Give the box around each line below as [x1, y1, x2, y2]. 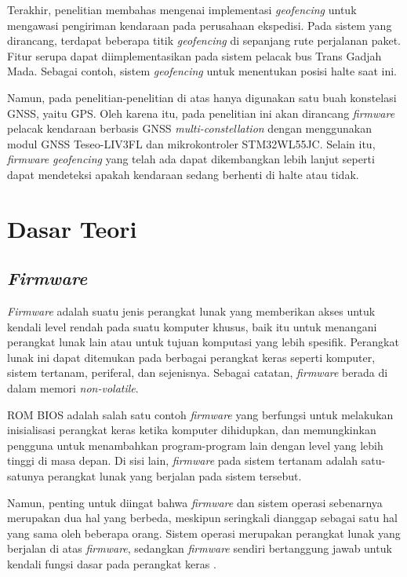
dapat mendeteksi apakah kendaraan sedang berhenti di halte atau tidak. [7, 166, 359, 182]
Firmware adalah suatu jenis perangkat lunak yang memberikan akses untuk [7, 303, 376, 320]
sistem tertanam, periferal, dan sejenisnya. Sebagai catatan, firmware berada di [7, 364, 388, 381]
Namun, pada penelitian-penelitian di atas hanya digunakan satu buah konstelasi [7, 89, 397, 105]
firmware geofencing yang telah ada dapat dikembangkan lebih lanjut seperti [7, 151, 375, 167]
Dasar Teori [7, 212, 137, 244]
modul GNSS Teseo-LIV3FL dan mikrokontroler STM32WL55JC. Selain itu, [7, 135, 376, 152]
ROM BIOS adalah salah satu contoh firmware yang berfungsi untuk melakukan [7, 406, 394, 422]
